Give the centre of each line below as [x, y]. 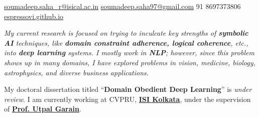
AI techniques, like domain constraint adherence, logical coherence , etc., [126, 42]
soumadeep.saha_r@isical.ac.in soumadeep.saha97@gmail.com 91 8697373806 [122, 6]
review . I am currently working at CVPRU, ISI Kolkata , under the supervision [127, 99]
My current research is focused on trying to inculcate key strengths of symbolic [126, 33]
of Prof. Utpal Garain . [43, 109]
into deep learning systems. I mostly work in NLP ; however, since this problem [129, 52]
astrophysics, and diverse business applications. [77, 72]
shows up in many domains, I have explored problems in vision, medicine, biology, [130, 62]
